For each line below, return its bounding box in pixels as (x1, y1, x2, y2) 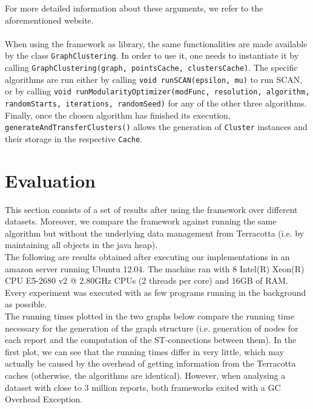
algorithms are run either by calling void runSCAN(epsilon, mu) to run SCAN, (5, 73, 303, 85)
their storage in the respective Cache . (5, 132, 143, 145)
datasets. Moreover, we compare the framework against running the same (5, 215, 277, 227)
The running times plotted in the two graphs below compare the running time (5, 310, 294, 322)
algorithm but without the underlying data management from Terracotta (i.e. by (5, 226, 305, 239)
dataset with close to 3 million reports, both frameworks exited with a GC (5, 381, 281, 393)
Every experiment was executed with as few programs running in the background (5, 286, 306, 298)
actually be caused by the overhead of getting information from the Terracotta (5, 357, 296, 370)
